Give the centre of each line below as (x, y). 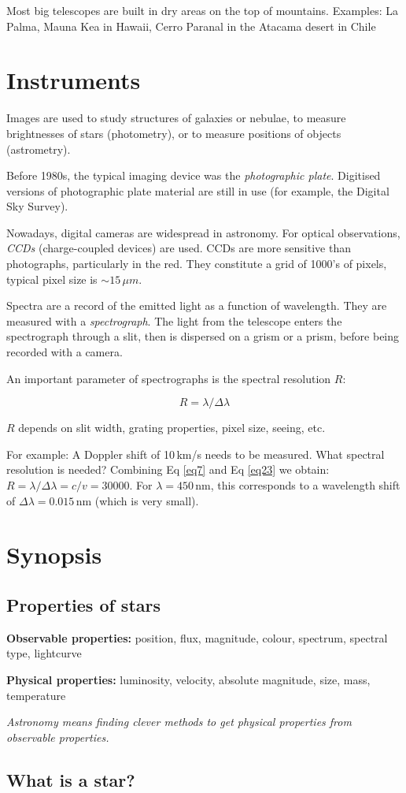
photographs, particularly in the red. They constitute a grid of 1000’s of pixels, (197, 264)
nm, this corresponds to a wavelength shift (298, 485)
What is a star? (71, 779)
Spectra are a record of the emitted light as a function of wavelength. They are (197, 305)
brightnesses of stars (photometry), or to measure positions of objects (174, 133)
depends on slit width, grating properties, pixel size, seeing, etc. (172, 428)
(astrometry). (39, 149)
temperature (36, 695)
